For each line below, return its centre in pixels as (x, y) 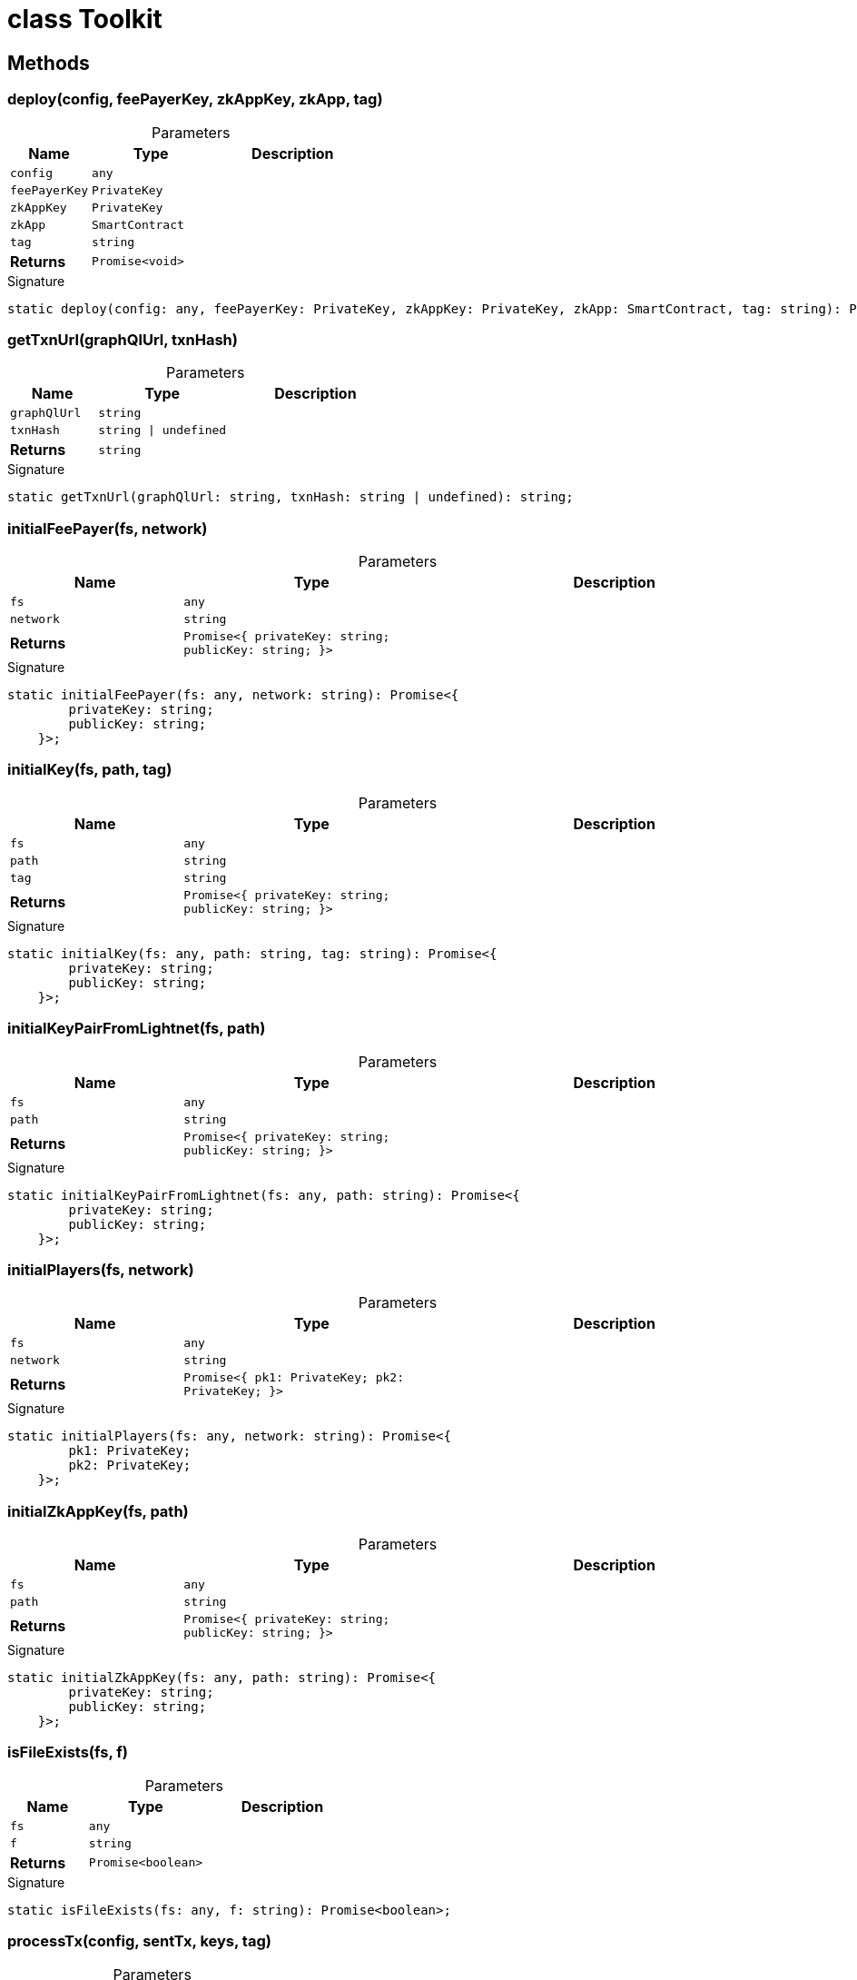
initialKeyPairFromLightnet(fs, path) (137, 1029)
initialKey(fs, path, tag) (90, 770)
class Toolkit (85, 19)
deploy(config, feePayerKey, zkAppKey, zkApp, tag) (195, 99)
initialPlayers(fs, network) (101, 1269)
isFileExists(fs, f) (68, 1752)
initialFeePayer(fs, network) (108, 528)
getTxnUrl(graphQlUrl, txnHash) (123, 339)
